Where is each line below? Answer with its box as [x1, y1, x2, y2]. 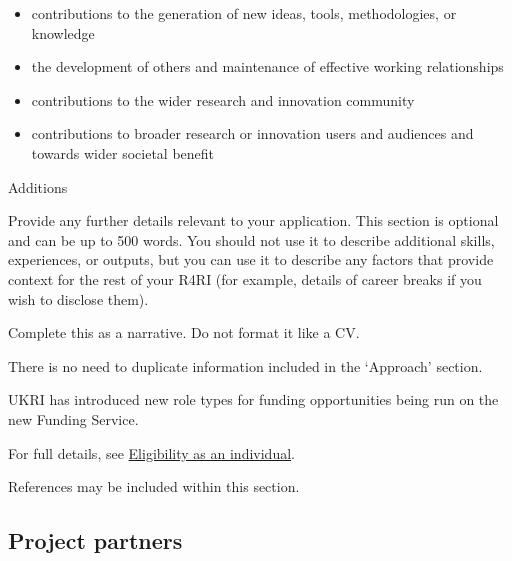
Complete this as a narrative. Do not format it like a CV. [8, 322, 360, 343]
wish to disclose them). [8, 288, 149, 309]
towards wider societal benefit [31, 142, 215, 163]
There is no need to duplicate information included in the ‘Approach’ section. [8, 355, 483, 376]
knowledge [31, 22, 95, 43]
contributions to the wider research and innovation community [31, 89, 415, 110]
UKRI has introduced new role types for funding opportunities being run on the [8, 389, 499, 410]
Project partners [8, 525, 183, 556]
